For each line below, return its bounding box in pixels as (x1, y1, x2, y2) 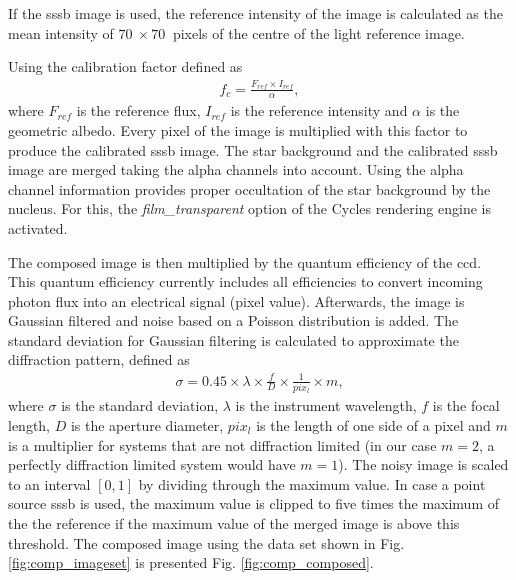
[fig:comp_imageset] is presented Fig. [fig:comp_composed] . (8, 552, 374, 573)
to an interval (8, 473, 91, 494)
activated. (8, 217, 68, 238)
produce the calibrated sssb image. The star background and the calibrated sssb (8, 139, 498, 160)
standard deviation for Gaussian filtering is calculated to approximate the (8, 329, 459, 350)
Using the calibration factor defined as (8, 56, 243, 77)
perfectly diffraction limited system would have (8, 454, 296, 475)
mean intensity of (8, 22, 114, 43)
